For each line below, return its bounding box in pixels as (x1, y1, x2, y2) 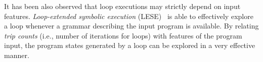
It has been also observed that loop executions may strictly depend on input (4, 1, 241, 11)
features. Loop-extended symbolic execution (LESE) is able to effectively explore (4, 10, 253, 21)
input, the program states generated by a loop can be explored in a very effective (4, 40, 255, 50)
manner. (4, 49, 29, 60)
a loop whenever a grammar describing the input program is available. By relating (4, 20, 259, 31)
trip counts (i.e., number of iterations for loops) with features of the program (4, 30, 242, 40)
